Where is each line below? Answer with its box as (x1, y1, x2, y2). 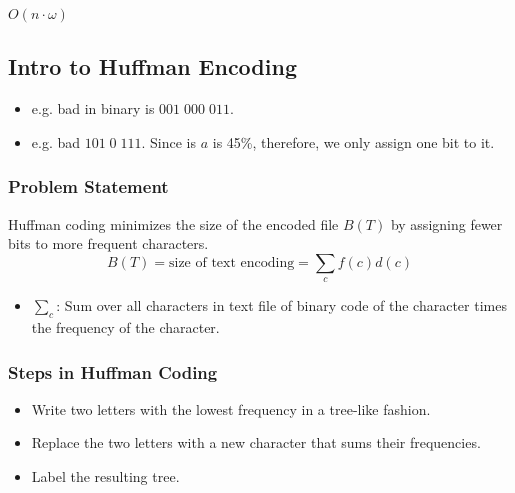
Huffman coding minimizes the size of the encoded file (8, 213, 339, 234)
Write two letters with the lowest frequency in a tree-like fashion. (31, 398, 431, 419)
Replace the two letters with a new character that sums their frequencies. (31, 432, 481, 453)
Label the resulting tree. (31, 465, 180, 486)
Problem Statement (8, 174, 169, 199)
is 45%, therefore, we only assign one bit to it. (212, 131, 495, 152)
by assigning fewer (390, 213, 503, 234)
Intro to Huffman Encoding (8, 51, 297, 82)
